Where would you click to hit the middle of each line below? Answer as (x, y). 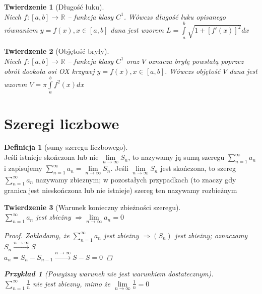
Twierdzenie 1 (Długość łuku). (54, 7)
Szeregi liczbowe (62, 123)
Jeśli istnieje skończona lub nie (51, 157)
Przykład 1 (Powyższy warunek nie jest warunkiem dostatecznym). (109, 274)
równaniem (21, 29)
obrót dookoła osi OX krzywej (49, 71)
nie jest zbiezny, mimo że (72, 283)
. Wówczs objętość (193, 71)
